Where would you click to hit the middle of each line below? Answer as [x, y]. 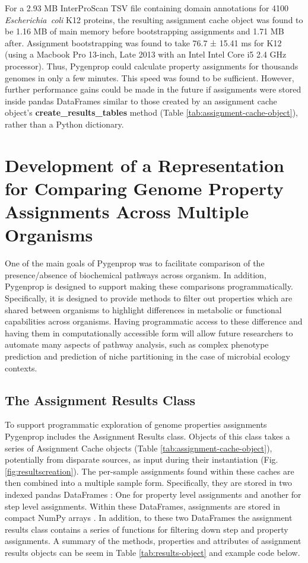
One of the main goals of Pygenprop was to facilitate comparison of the [135, 263]
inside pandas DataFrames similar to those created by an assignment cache [141, 101]
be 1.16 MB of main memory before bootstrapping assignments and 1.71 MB [145, 31]
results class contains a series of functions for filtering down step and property [147, 529]
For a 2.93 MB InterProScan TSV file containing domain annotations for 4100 [147, 8]
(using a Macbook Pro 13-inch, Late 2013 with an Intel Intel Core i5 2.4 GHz [146, 54]
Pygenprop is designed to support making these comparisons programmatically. [149, 286]
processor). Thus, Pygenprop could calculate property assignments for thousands [152, 66]
